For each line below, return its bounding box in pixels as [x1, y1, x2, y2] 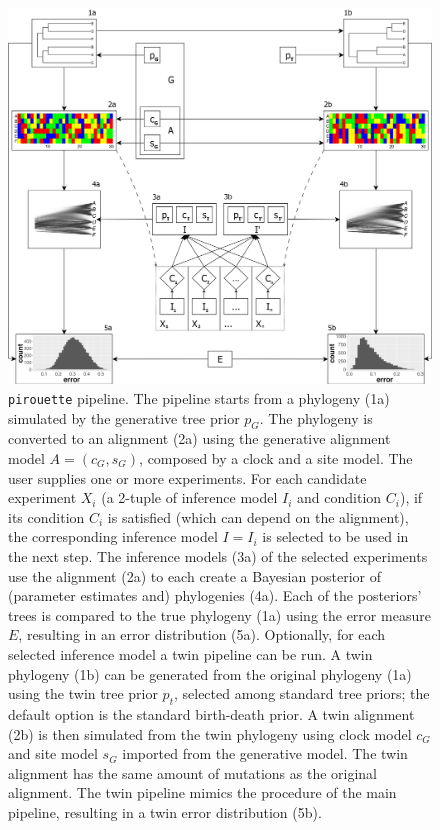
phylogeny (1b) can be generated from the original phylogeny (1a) [8, 663, 412, 684]
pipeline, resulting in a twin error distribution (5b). [8, 801, 322, 822]
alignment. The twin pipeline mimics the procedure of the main [8, 782, 397, 803]
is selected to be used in [262, 526, 409, 547]
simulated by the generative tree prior [8, 407, 240, 428]
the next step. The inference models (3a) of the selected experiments [8, 545, 428, 566]
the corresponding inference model [8, 526, 218, 547]
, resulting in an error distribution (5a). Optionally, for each [18, 624, 386, 645]
